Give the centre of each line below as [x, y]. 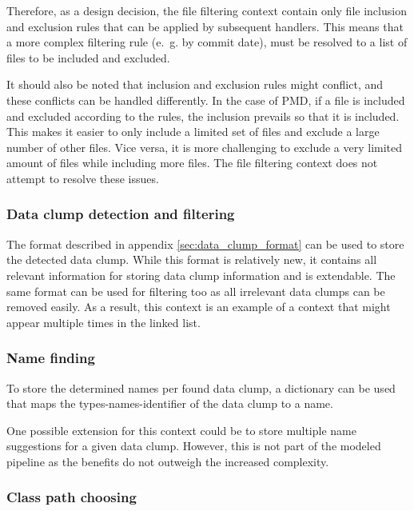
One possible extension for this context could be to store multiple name [181, 430]
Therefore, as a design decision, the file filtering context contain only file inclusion [207, 10]
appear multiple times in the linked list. [103, 322]
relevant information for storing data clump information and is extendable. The [201, 275]
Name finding [51, 358]
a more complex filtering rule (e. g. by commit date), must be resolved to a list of [207, 42]
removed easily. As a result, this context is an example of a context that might [199, 307]
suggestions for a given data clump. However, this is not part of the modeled [194, 446]
